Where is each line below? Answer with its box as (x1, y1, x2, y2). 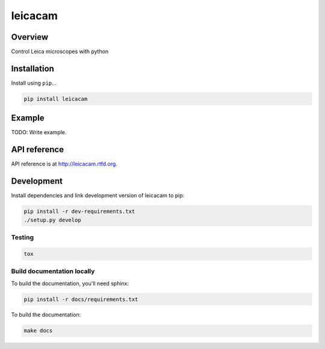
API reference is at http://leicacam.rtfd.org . (11, 160, 117, 168)
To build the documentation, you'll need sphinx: (11, 280, 129, 287)
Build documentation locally (11, 267, 95, 276)
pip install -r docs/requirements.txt (23, 295, 138, 303)
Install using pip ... (11, 79, 57, 87)
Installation (11, 63, 54, 73)
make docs (23, 327, 53, 334)
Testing (11, 233, 34, 241)
